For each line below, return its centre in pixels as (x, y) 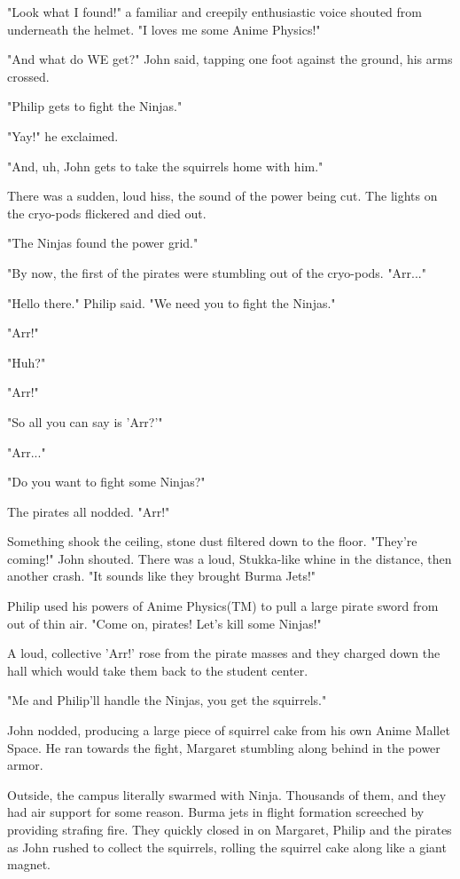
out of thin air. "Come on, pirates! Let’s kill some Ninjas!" (164, 623)
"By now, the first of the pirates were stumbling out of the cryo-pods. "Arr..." (217, 272)
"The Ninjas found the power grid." (103, 243)
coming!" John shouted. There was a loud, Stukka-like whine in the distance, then (230, 558)
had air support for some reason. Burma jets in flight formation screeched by (216, 812)
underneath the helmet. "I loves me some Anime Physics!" (164, 29)
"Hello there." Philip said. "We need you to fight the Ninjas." (172, 302)
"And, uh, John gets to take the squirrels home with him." (165, 166)
